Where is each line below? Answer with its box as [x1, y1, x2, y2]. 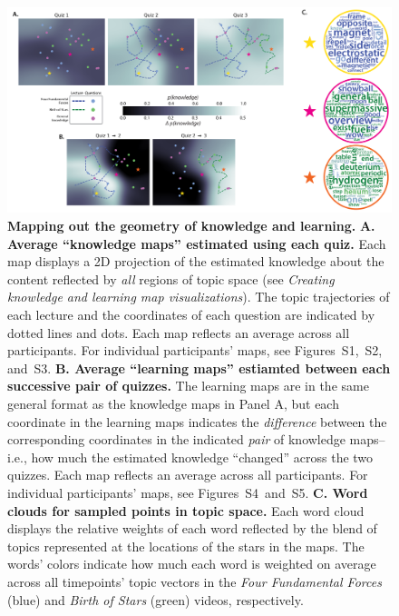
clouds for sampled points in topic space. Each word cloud [7, 501, 365, 520]
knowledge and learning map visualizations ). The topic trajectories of [7, 287, 390, 306]
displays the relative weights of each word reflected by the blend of [7, 519, 377, 538]
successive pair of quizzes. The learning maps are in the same [7, 376, 369, 395]
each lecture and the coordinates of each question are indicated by [7, 305, 375, 324]
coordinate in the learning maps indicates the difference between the [7, 412, 387, 431]
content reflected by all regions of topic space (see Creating [7, 269, 335, 288]
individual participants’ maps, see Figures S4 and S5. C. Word [7, 482, 368, 502]
